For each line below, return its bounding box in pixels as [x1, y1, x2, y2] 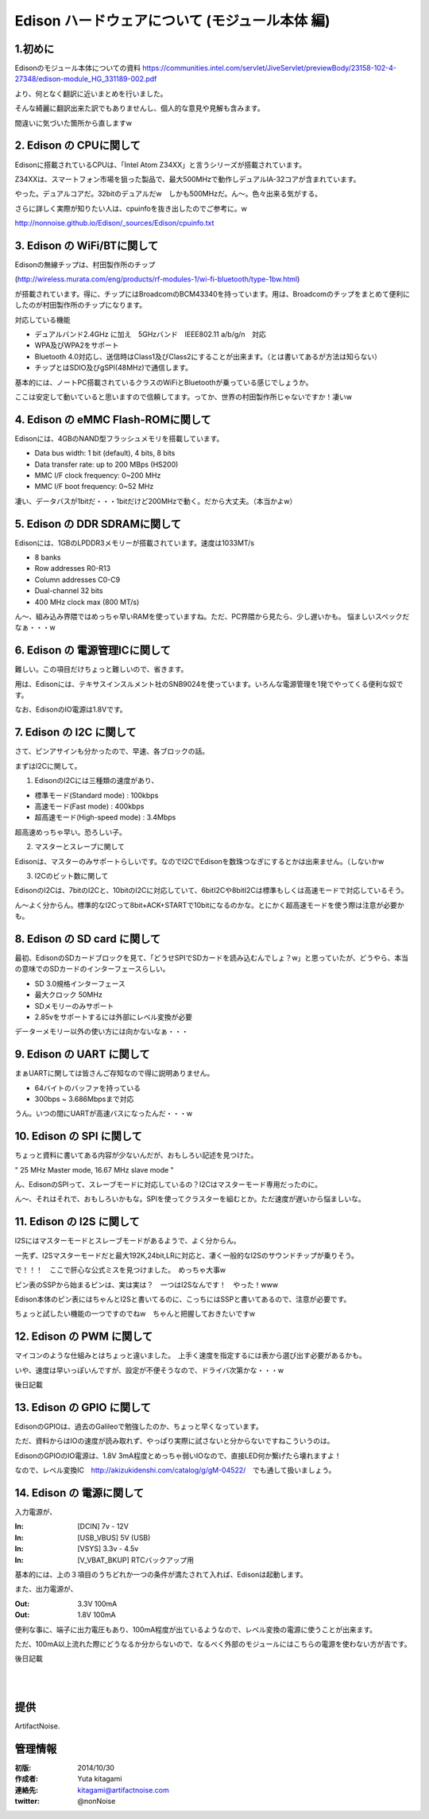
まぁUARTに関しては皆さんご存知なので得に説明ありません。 [14, 1069, 214, 1078]
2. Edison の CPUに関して [14, 139, 141, 153]
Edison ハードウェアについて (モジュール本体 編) [14, 12, 330, 29]
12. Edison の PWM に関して [14, 1330, 153, 1344]
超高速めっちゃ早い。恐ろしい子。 [14, 827, 126, 836]
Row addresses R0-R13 [34, 564, 111, 573]
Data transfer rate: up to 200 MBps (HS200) [34, 460, 179, 469]
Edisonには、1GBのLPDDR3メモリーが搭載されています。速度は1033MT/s [14, 537, 254, 548]
